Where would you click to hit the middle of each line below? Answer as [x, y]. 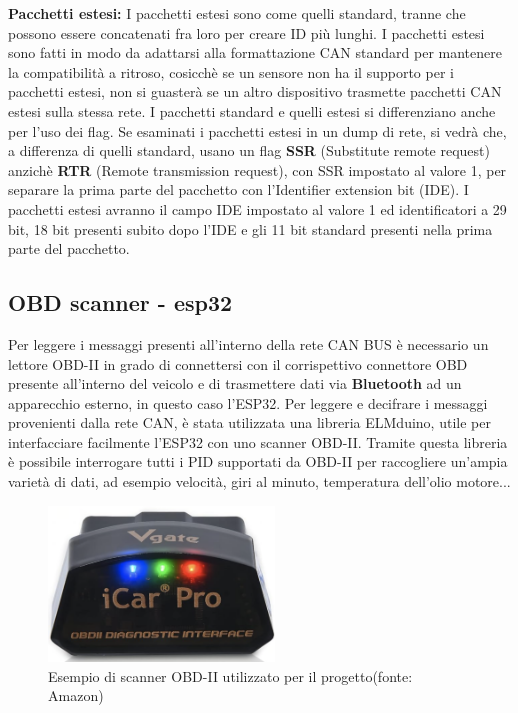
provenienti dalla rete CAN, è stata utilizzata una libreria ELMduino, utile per [249, 422]
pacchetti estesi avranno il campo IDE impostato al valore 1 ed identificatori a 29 [257, 208]
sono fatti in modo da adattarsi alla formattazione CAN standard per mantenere [255, 52]
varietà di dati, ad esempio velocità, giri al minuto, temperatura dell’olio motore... [259, 481]
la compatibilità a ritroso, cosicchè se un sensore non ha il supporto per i [231, 71]
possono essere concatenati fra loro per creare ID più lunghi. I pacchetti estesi [246, 32]
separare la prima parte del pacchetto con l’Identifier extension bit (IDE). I [238, 189]
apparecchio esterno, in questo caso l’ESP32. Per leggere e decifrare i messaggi [248, 402]
